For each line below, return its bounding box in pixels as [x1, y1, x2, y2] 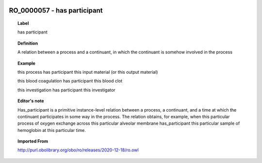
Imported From [17, 138, 49, 144]
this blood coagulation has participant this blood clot [17, 78, 123, 84]
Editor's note [17, 98, 44, 104]
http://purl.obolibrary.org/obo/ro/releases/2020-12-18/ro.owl [17, 147, 139, 153]
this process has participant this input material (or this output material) [17, 69, 158, 75]
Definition [17, 40, 38, 46]
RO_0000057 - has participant [9, 6, 103, 15]
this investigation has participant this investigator [17, 87, 116, 93]
